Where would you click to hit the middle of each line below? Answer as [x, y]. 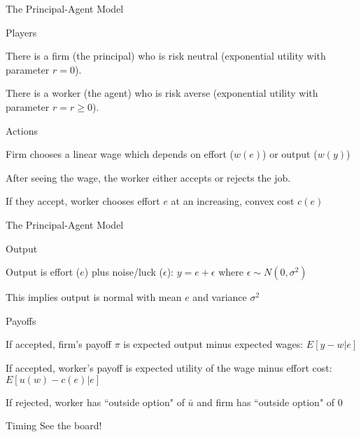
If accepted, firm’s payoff [58, 344]
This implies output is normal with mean [94, 297]
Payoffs [21, 320]
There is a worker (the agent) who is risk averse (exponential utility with [162, 93]
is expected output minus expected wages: [213, 344]
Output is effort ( [43, 272]
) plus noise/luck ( [123, 272]
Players [21, 32]
